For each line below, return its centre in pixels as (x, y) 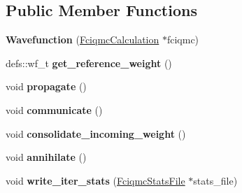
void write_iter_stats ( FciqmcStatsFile (95, 180)
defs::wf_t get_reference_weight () (89, 63)
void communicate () (54, 109)
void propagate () (46, 86)
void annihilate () (46, 157)
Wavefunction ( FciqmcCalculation (83, 40)
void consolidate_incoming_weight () (96, 133)
